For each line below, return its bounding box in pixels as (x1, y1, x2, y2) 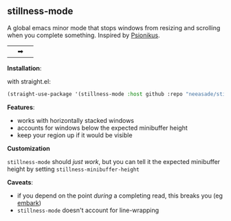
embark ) (16, 198, 42, 207)
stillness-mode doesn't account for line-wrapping (16, 206, 159, 214)
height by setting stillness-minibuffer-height (7, 165, 140, 173)
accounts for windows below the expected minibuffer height (16, 124, 188, 132)
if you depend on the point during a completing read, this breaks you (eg (16, 191, 223, 200)
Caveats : (7, 178, 33, 186)
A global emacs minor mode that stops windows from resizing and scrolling (7, 23, 221, 32)
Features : (7, 103, 35, 111)
